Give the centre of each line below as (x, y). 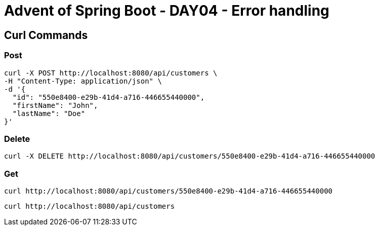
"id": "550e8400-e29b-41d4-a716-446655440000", (109, 97)
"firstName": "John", (55, 105)
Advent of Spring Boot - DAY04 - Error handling (167, 11)
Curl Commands (46, 35)
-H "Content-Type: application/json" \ (83, 81)
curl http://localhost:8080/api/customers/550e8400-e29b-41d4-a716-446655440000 (169, 191)
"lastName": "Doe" (49, 113)
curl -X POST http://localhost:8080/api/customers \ (111, 73)
